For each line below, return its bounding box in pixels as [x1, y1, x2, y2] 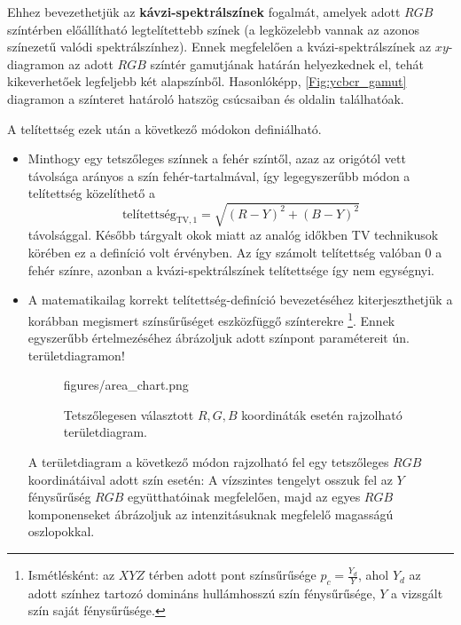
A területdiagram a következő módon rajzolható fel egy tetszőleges [27, 453, 389, 471]
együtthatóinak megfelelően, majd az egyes [128, 487, 361, 506]
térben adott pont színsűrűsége [148, 566, 316, 584]
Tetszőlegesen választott [63, 405, 194, 423]
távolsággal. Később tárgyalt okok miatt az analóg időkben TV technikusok [27, 225, 439, 244]
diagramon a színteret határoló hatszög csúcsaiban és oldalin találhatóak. [7, 89, 404, 107]
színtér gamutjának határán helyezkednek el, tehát [150, 54, 425, 73]
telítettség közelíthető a [27, 184, 155, 202]
